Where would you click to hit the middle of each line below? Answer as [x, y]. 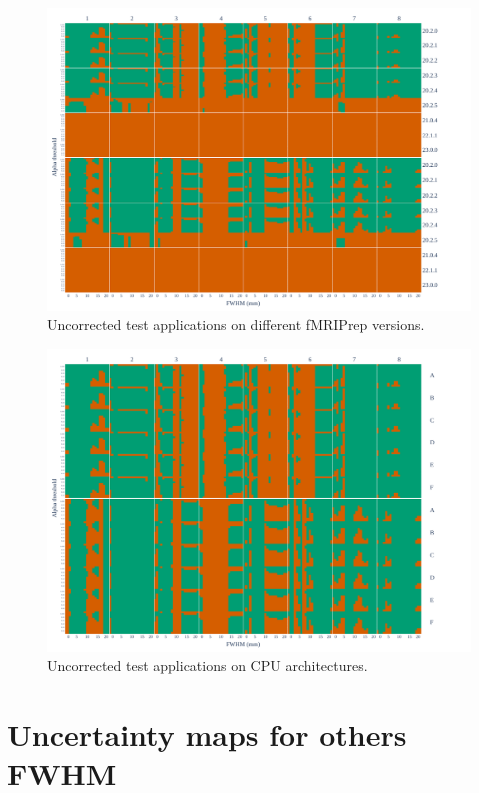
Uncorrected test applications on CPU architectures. [207, 665]
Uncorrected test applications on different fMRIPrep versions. [236, 324]
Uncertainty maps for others [207, 733]
